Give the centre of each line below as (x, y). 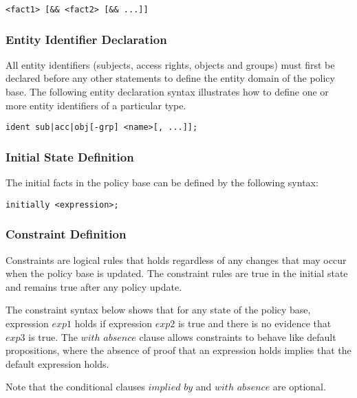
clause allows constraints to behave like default (238, 336)
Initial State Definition (70, 156)
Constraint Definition (66, 234)
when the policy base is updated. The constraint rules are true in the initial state (177, 273)
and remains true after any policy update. (94, 286)
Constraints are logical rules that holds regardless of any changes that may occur (176, 259)
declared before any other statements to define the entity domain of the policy (170, 78)
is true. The (53, 336)
